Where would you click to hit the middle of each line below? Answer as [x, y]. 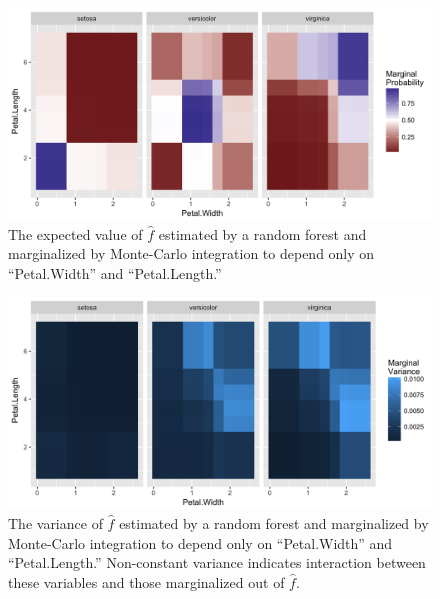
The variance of [55, 522]
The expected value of [75, 233]
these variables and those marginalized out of [146, 581]
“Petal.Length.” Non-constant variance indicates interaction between [217, 562]
